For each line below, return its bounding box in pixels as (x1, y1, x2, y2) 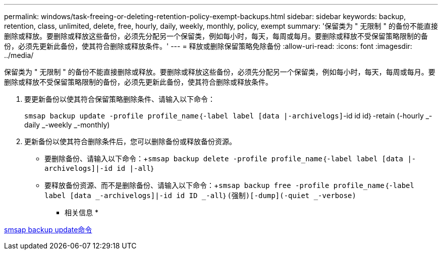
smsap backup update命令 (4, 225, 92, 234)
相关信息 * (65, 208, 98, 217)
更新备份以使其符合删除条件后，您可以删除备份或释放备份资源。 (24, 137, 236, 146)
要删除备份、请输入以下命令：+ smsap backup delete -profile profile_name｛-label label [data (44, 154, 403, 163)
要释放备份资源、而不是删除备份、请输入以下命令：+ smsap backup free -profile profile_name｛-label (44, 181, 414, 189)
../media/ (4, 51, 34, 59)
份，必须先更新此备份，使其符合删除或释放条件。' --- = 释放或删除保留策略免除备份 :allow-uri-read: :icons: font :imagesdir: (4, 42, 412, 50)
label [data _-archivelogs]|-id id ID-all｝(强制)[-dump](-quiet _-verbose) (44, 192, 356, 200)
